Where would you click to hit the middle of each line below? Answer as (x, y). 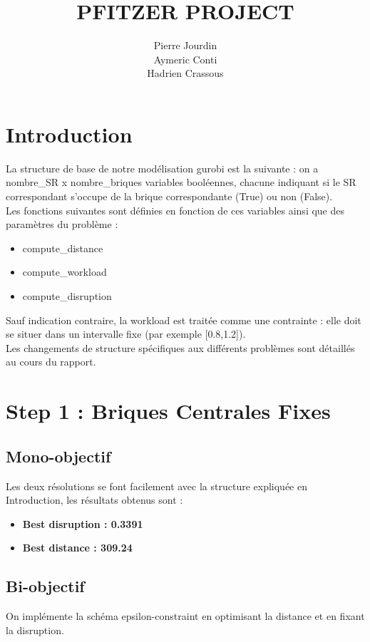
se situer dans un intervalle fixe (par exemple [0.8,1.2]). (126, 334)
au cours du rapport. (51, 362)
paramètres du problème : (62, 224)
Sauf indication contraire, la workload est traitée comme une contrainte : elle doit (184, 320)
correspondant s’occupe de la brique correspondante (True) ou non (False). (169, 196)
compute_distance (63, 248)
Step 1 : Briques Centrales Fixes (168, 411)
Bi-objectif (45, 586)
